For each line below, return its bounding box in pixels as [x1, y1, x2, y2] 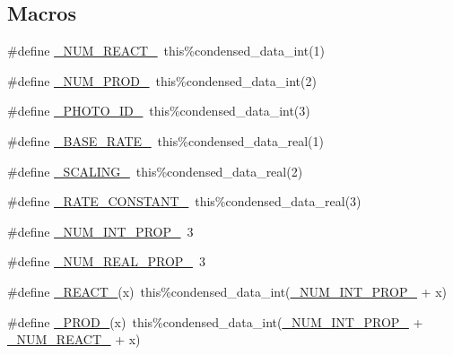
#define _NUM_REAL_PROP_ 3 [7, 252, 205, 271]
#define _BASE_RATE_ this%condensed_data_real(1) [7, 131, 324, 150]
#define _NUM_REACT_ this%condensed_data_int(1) [7, 41, 326, 60]
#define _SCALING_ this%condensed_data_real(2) [7, 161, 303, 180]
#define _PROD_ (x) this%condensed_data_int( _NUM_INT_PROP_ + [7, 312, 423, 331]
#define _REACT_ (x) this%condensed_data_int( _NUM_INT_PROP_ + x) [7, 281, 448, 300]
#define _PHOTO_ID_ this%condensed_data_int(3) [7, 101, 310, 120]
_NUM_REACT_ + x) [7, 330, 141, 349]
